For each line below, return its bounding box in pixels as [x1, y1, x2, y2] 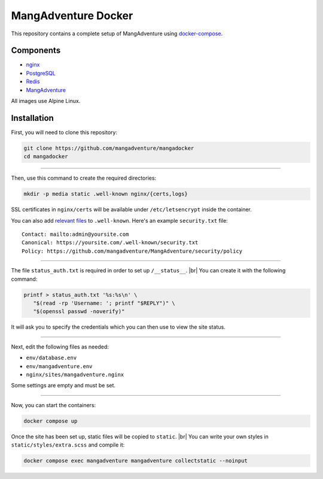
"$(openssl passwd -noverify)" [33, 308, 125, 315]
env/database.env [26, 354, 77, 362]
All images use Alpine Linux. [11, 98, 81, 105]
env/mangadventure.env [26, 363, 93, 369]
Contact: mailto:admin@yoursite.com [22, 231, 129, 238]
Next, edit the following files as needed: [11, 343, 109, 350]
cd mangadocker [23, 153, 68, 160]
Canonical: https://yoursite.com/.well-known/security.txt [22, 239, 199, 246]
